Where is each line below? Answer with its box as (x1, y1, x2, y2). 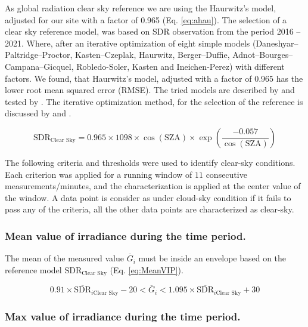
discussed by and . (5, 107, 71, 119)
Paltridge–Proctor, (5, 48, 73, 61)
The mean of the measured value (5, 252, 124, 264)
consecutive (206, 168, 247, 180)
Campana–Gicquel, (5, 60, 74, 72)
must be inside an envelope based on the (138, 252, 287, 264)
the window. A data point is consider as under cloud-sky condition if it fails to (5, 191, 291, 203)
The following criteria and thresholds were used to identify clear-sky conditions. (5, 156, 295, 168)
